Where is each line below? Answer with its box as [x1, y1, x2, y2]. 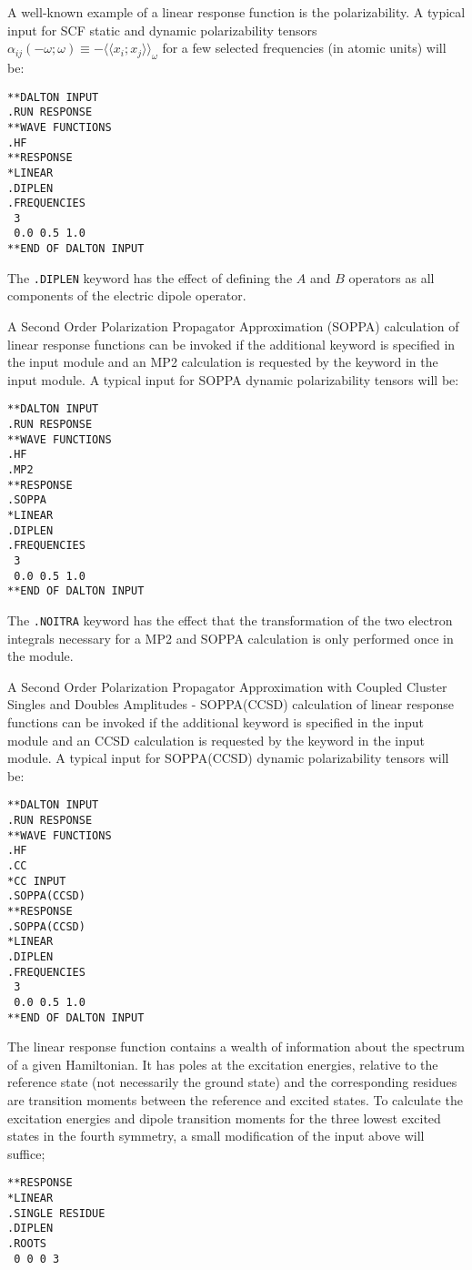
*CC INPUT [7, 874, 66, 888]
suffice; [7, 1143, 45, 1163]
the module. [7, 646, 74, 665]
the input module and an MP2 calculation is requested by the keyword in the [7, 352, 438, 371]
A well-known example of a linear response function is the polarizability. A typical [7, 3, 466, 21]
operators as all [348, 268, 435, 287]
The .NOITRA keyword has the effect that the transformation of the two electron [7, 610, 453, 629]
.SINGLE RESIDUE [7, 1206, 105, 1220]
